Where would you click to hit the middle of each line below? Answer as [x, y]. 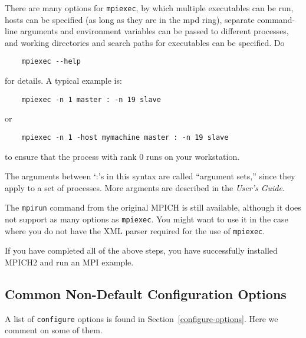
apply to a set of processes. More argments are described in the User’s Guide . [145, 187]
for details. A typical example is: [63, 81]
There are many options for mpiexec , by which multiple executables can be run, [149, 8]
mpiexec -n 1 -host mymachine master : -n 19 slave [125, 137]
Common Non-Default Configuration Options [146, 293]
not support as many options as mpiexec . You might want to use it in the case [147, 219]
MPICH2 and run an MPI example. [69, 262]
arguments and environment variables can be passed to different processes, [154, 31]
